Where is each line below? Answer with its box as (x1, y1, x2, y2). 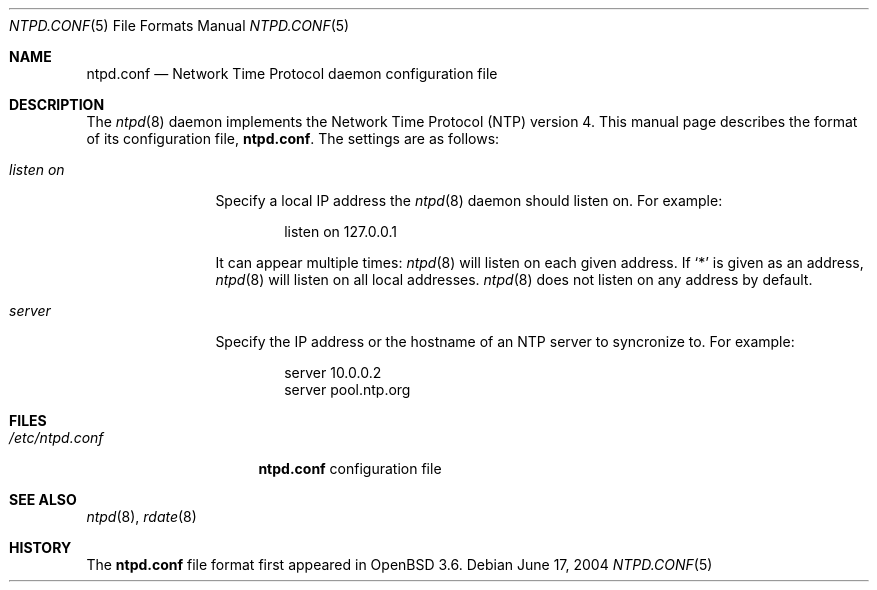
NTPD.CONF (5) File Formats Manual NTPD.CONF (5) (9, 17, 350, 34)
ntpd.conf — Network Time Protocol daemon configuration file (86, 65, 498, 82)
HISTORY (9, 539, 72, 556)
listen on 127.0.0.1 (284, 223, 398, 240)
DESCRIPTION (9, 96, 105, 113)
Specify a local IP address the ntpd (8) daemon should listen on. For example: (215, 192, 723, 209)
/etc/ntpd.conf (9, 429, 104, 446)
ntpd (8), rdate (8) (86, 508, 197, 525)
